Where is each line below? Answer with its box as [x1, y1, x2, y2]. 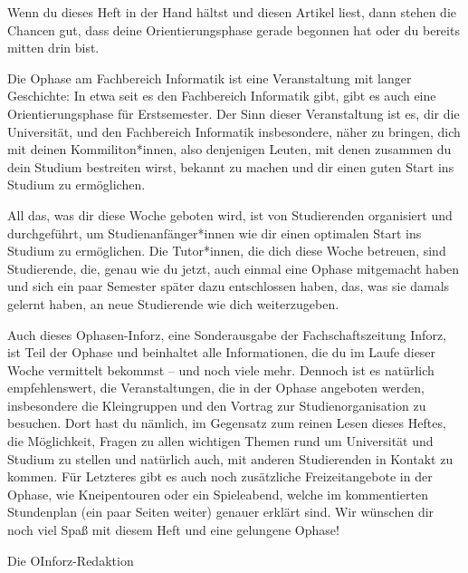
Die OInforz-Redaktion [7, 550, 134, 569]
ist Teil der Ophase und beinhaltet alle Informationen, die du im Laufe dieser [7, 343, 436, 362]
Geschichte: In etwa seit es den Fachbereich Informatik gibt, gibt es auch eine [7, 86, 436, 105]
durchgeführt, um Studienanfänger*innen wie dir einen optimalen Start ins [7, 223, 422, 242]
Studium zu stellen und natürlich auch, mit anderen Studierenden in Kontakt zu [7, 449, 454, 468]
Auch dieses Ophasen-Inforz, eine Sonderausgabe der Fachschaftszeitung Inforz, [7, 325, 446, 344]
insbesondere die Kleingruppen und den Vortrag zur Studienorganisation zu [7, 395, 426, 414]
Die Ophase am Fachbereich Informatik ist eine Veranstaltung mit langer [7, 68, 412, 87]
